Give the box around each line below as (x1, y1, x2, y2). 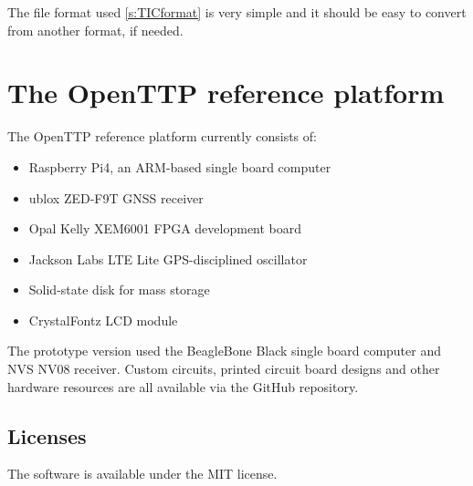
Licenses (7, 421, 87, 450)
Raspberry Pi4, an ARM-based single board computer (28, 157, 331, 176)
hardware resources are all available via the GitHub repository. (7, 377, 359, 396)
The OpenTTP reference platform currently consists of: (7, 127, 317, 146)
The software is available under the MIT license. (7, 464, 278, 483)
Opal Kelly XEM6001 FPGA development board (28, 219, 302, 238)
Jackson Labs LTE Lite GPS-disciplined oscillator (28, 249, 308, 268)
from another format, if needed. (7, 20, 184, 39)
